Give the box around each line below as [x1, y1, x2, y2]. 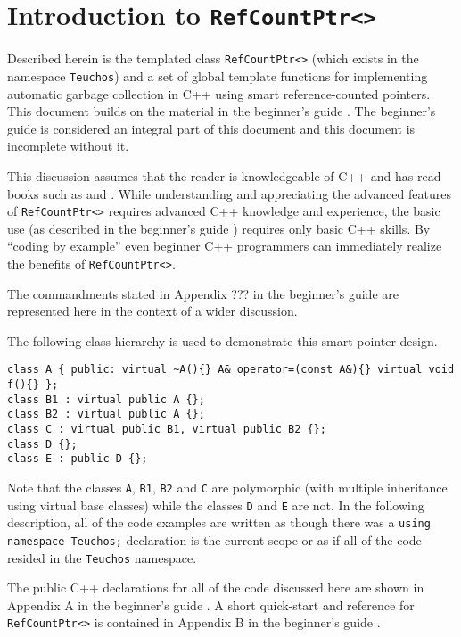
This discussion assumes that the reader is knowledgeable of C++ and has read [7, 166, 441, 185]
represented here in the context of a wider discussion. [7, 302, 298, 320]
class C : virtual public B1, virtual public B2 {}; [7, 423, 326, 436]
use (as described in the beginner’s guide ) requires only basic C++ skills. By [7, 219, 431, 237]
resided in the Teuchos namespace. [7, 548, 197, 567]
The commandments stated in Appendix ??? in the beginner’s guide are [7, 284, 399, 302]
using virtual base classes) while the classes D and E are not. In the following [7, 495, 424, 514]
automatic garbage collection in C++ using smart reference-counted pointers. [7, 84, 431, 103]
